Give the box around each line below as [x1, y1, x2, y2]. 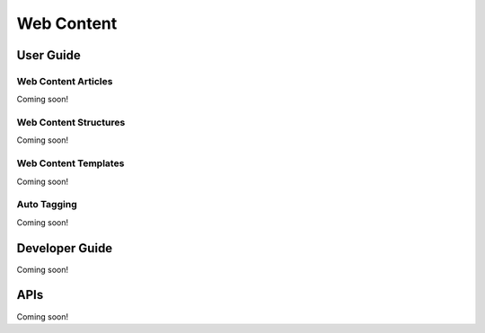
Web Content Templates [16, 157, 125, 170]
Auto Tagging [16, 198, 77, 211]
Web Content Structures [16, 117, 126, 129]
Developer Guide [16, 241, 113, 256]
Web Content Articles [16, 74, 113, 87]
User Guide [16, 48, 81, 63]
